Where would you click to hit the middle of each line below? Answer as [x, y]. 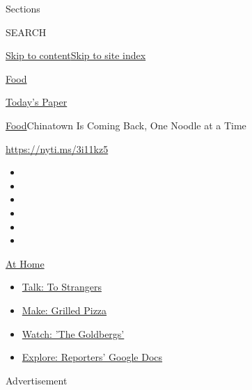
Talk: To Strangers [62, 287]
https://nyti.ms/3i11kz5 [57, 148]
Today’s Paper [37, 102]
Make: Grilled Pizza [64, 310]
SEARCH [26, 32]
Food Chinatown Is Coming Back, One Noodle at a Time [126, 125]
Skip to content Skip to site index [76, 55]
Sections [23, 8]
